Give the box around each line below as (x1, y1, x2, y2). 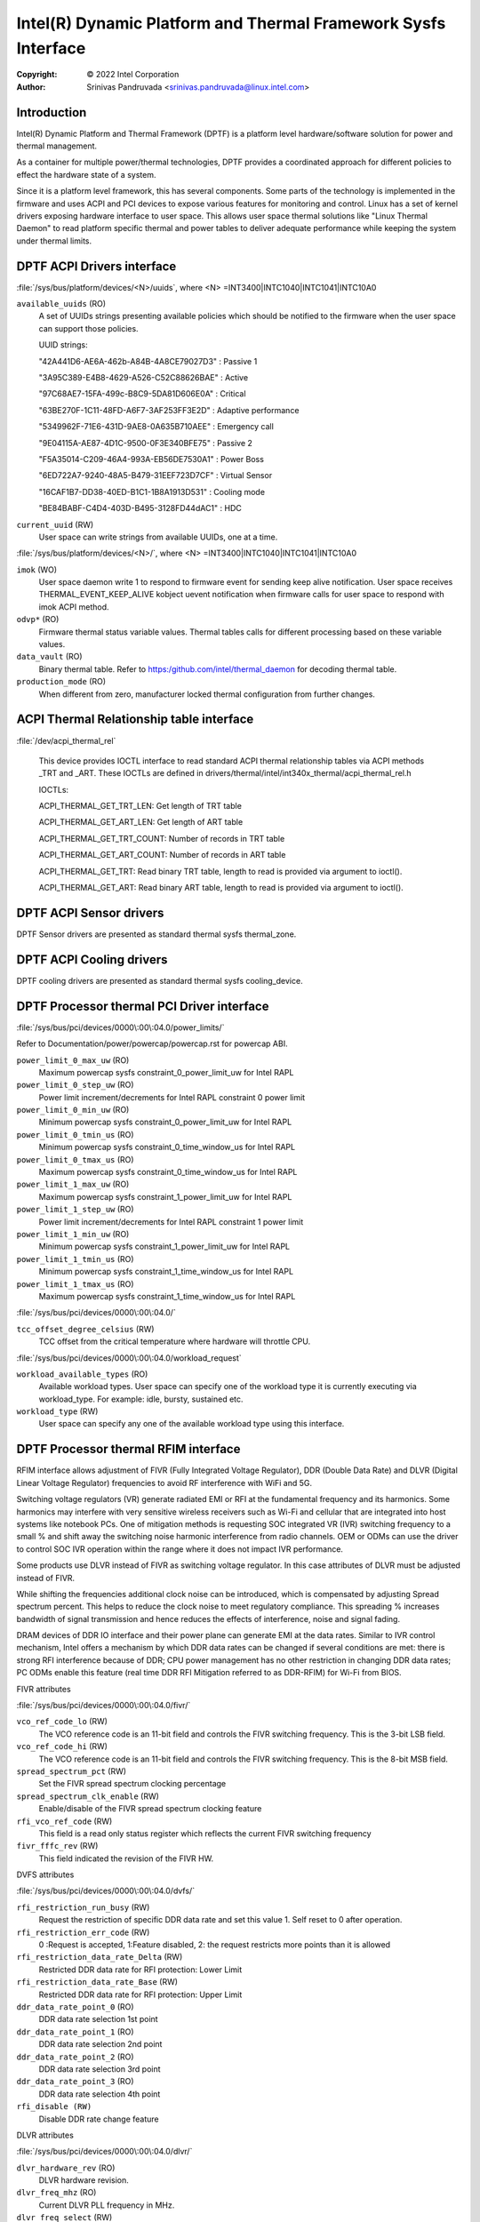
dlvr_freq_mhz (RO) (16, 2187, 97, 2198)
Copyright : (16, 69, 58, 80)
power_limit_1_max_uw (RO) (16, 1179, 130, 1190)
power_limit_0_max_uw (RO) (16, 1054, 130, 1066)
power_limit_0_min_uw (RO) (16, 1105, 130, 1115)
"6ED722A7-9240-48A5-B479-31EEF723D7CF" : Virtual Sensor (38, 470, 273, 481)
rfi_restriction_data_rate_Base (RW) (16, 1977, 178, 1987)
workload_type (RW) (16, 1406, 99, 1417)
